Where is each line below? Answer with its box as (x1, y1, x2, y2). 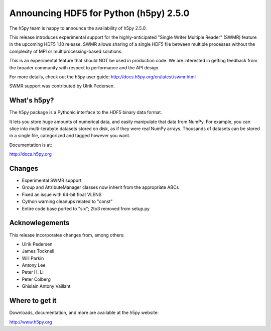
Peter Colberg (22, 276, 51, 282)
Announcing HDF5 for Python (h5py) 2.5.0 (9, 8, 190, 19)
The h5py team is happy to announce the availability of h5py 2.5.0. (9, 25, 147, 31)
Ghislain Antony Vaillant (22, 283, 71, 289)
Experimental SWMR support (22, 177, 82, 183)
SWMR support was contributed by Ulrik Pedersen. (9, 83, 115, 89)
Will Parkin (22, 255, 44, 261)
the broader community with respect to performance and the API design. (9, 64, 160, 70)
